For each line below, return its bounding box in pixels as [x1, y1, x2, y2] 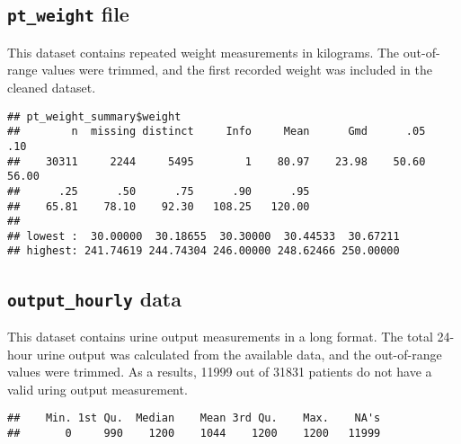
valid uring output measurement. [7, 379, 188, 398]
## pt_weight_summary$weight [7, 110, 182, 123]
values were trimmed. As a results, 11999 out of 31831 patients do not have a [7, 362, 432, 381]
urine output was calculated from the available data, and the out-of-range [36, 344, 442, 363]
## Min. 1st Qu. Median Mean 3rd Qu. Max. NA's [7, 412, 381, 425]
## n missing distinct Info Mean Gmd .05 [7, 125, 426, 138]
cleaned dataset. [7, 77, 96, 96]
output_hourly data [7, 284, 182, 312]
